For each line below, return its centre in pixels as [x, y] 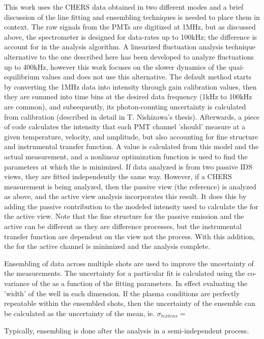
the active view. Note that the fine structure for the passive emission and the [124, 216]
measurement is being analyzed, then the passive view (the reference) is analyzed [130, 186]
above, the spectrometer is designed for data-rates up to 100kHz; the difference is [131, 36]
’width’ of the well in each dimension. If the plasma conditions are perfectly [122, 293]
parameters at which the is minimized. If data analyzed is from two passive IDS [128, 166]
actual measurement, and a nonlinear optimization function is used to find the [126, 156]
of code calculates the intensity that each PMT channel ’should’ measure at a [125, 126]
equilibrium [22, 77]
